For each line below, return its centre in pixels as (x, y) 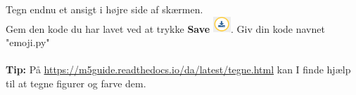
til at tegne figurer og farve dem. (76, 83)
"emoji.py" (28, 42)
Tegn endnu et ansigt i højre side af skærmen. (104, 9)
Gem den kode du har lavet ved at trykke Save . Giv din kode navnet (165, 28)
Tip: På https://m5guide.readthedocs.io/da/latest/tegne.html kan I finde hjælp (178, 70)
